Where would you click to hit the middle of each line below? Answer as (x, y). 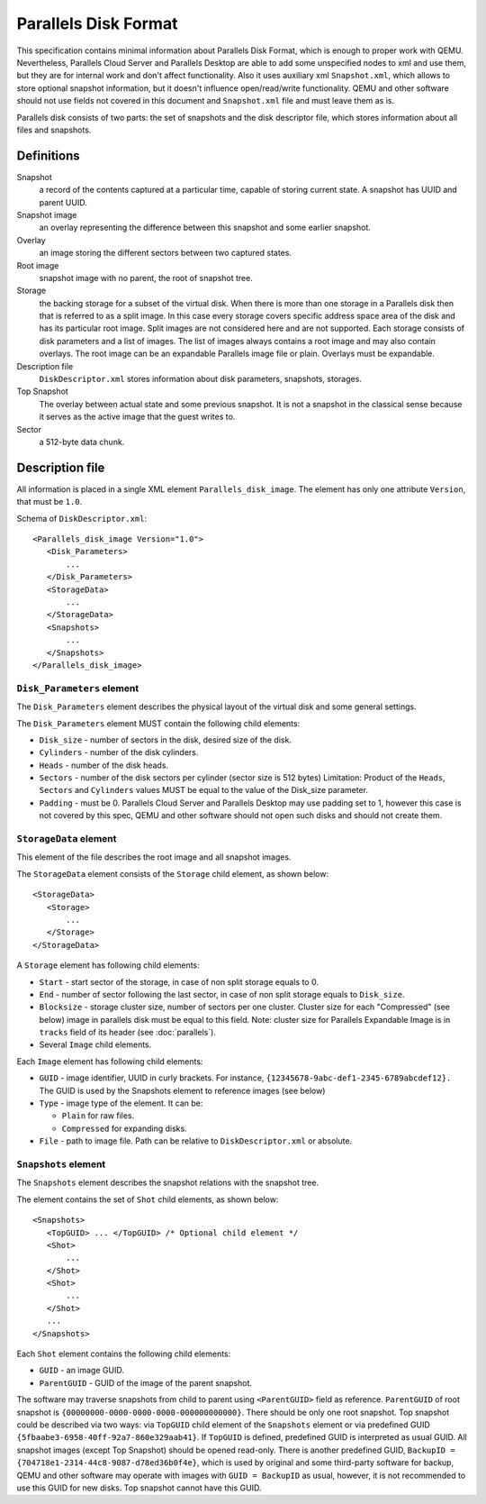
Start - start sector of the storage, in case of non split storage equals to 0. (179, 981)
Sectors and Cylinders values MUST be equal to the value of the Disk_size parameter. (204, 790)
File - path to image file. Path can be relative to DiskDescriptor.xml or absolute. (196, 1141)
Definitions (48, 155)
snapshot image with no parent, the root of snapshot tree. (146, 278)
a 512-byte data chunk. (82, 442)
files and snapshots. (54, 130)
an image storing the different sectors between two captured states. (166, 253)
